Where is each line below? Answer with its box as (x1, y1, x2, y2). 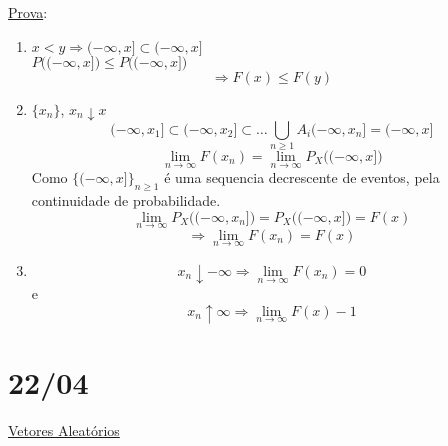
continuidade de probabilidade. (31, 190, 221, 210)
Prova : (8, 2, 48, 22)
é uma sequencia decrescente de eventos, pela (164, 167, 440, 188)
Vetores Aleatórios (8, 419, 120, 440)
